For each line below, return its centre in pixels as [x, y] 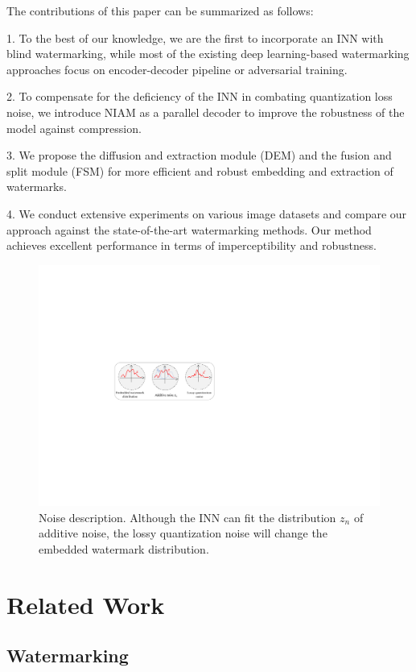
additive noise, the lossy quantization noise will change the [183, 533]
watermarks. [37, 187]
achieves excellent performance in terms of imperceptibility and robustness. [192, 245]
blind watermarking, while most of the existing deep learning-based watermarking [208, 54]
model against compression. [74, 128]
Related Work [86, 604]
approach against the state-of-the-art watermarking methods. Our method [189, 229]
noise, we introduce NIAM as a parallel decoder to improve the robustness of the [206, 112]
